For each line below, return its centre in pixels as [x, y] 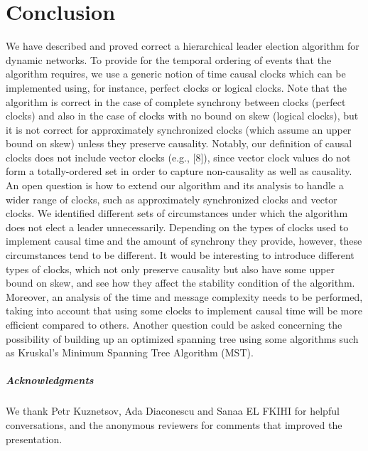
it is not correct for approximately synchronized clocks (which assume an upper [179, 129]
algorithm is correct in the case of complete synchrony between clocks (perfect [176, 101]
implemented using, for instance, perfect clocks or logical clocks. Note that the [176, 87]
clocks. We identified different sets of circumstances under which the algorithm [177, 213]
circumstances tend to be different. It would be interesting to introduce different [180, 255]
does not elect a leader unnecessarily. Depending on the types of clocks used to [177, 227]
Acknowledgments [50, 380]
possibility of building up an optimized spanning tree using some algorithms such [182, 338]
